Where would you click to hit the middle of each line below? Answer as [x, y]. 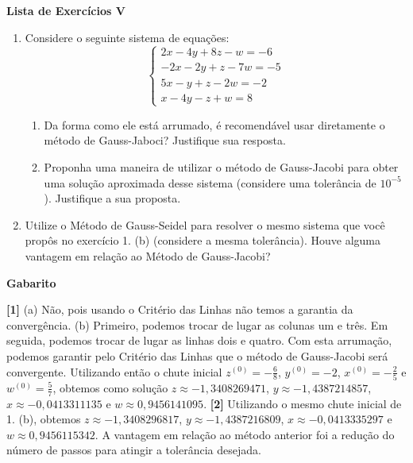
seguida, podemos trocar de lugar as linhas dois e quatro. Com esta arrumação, [199, 340]
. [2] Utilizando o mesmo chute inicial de [303, 403]
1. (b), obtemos [44, 419]
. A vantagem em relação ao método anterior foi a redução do [245, 434]
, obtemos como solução [110, 387]
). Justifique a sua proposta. [112, 198]
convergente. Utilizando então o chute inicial [114, 371]
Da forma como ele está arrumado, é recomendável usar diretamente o [214, 124]
